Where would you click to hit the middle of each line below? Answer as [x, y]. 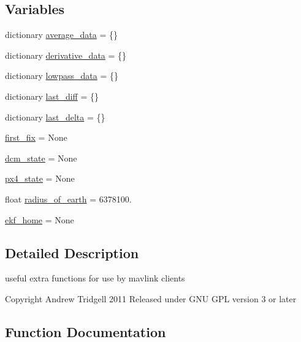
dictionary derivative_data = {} [66, 55]
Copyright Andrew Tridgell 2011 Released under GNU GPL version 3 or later [151, 298]
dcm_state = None [41, 158]
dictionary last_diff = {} [52, 96]
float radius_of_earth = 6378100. [68, 199]
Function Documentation [86, 331]
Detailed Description [72, 252]
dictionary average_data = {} [62, 35]
